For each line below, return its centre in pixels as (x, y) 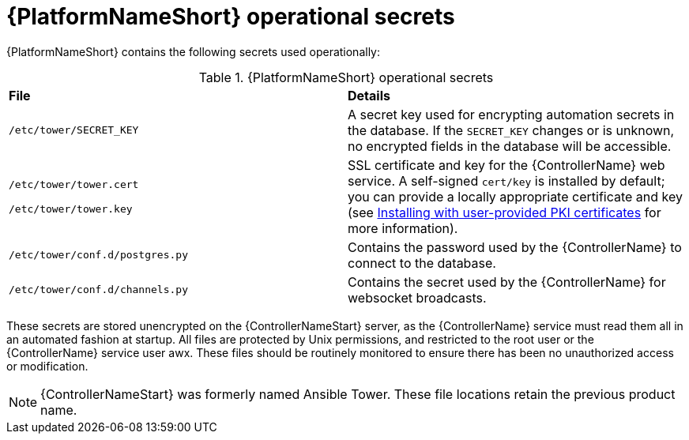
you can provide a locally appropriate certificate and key (516, 196)
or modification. (47, 366)
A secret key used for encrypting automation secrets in (511, 114)
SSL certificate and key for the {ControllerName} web (506, 165)
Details (369, 95)
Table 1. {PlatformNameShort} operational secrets (346, 77)
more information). (403, 228)
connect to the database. (422, 263)
